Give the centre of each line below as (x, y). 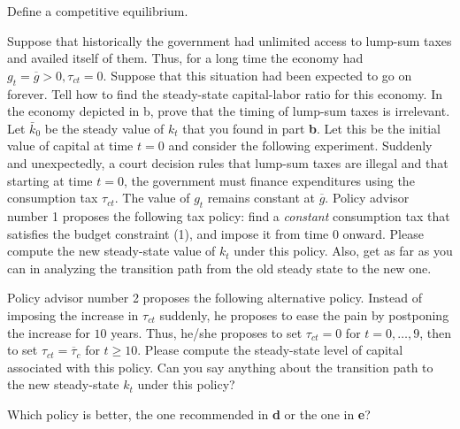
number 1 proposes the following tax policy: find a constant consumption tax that (229, 215)
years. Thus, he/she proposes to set (207, 332)
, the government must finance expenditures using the (269, 180)
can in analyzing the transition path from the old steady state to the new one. (219, 268)
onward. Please (383, 233)
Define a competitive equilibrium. (98, 11)
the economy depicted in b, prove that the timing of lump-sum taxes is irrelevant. (229, 111)
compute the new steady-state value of (111, 251)
